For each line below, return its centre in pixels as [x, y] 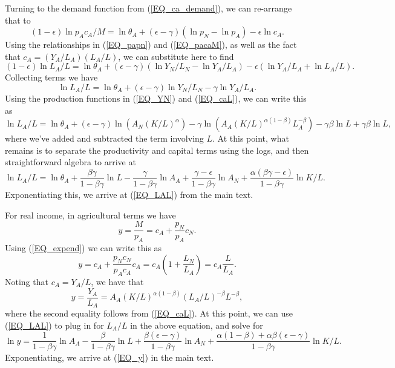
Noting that [27, 282]
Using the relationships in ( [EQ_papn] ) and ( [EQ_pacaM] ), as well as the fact [151, 44]
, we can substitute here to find [176, 56]
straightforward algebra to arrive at [70, 162]
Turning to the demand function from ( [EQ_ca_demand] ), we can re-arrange [149, 8]
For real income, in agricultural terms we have [90, 215]
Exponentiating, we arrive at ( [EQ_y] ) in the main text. [109, 357]
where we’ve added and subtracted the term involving [104, 138]
